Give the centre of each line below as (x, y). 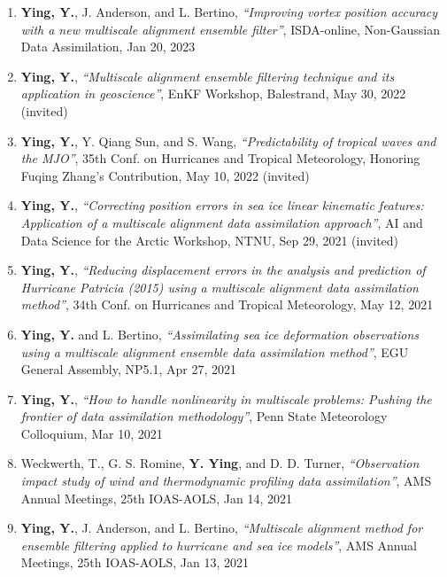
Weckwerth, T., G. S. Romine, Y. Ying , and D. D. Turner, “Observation (220, 463)
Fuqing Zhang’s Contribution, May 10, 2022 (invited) (165, 175)
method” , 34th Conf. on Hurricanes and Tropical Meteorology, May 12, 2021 (227, 304)
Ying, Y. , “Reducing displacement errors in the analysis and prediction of (223, 270)
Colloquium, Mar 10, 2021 (92, 433)
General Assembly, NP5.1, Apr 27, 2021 (128, 369)
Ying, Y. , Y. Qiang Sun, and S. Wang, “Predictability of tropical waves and (228, 140)
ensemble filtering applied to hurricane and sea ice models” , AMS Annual (219, 545)
